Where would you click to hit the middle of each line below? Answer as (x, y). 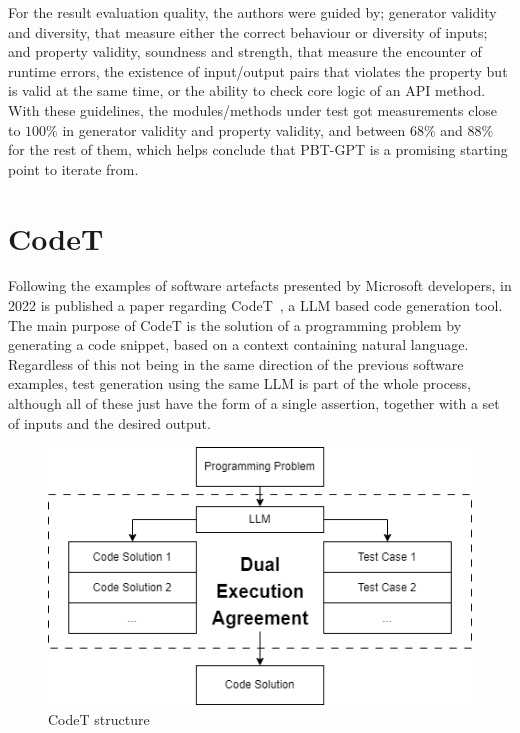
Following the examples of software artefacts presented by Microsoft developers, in (260, 285)
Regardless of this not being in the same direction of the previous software (236, 363)
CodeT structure (99, 718)
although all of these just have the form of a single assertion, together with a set (254, 403)
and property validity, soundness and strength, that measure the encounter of (245, 51)
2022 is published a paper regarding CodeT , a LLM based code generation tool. (255, 305)
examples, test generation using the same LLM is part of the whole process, (239, 383)
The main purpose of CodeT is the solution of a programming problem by (235, 324)
